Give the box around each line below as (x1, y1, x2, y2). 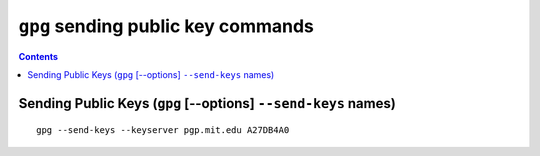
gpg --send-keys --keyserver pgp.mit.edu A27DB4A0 (36, 125, 290, 136)
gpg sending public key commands (18, 15, 315, 37)
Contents (18, 50, 59, 62)
